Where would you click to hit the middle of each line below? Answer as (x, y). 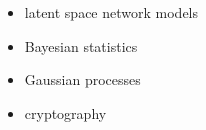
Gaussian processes (82, 79)
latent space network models (111, 12)
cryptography (65, 112)
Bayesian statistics (81, 45)
